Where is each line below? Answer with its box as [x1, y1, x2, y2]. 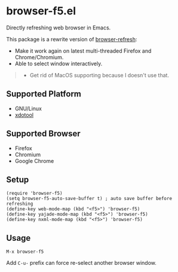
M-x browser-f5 [6, 249, 44, 255]
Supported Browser [6, 129, 81, 139]
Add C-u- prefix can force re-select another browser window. [6, 259, 157, 267]
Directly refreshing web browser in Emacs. [6, 24, 111, 31]
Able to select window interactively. [14, 60, 103, 67]
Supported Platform [6, 89, 82, 99]
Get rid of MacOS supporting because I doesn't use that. [29, 71, 169, 78]
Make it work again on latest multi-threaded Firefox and [14, 47, 152, 55]
